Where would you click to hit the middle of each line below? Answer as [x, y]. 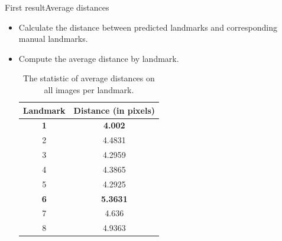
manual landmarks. [53, 39]
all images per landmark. [89, 89]
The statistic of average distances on [89, 78]
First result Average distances [57, 7]
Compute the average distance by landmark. [99, 58]
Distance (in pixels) [114, 110]
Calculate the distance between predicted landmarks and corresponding [148, 27]
